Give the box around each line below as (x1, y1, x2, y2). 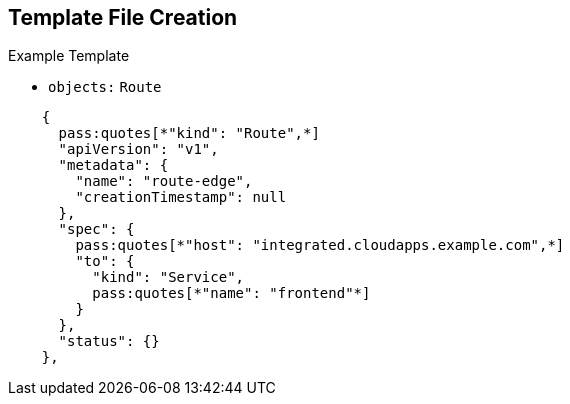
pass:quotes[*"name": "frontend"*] (92, 285, 371, 302)
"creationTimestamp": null (75, 189, 287, 206)
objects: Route (48, 79, 162, 96)
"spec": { (58, 221, 135, 238)
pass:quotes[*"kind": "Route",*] (58, 125, 320, 142)
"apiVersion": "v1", (58, 141, 219, 158)
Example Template (8, 47, 130, 65)
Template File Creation (8, 5, 238, 30)
